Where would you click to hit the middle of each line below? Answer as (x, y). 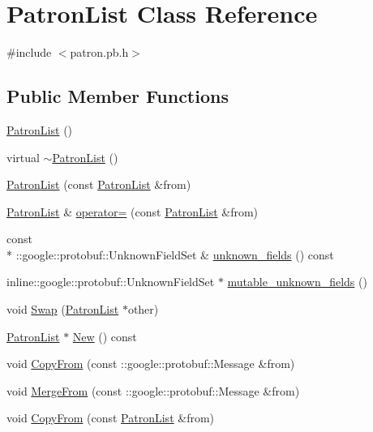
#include (29, 52)
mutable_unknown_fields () (297, 282)
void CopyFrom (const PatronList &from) (111, 418)
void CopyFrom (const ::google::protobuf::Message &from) (151, 364)
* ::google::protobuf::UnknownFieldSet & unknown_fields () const (170, 254)
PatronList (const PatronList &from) (99, 184)
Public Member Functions (118, 96)
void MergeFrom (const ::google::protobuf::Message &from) (153, 390)
